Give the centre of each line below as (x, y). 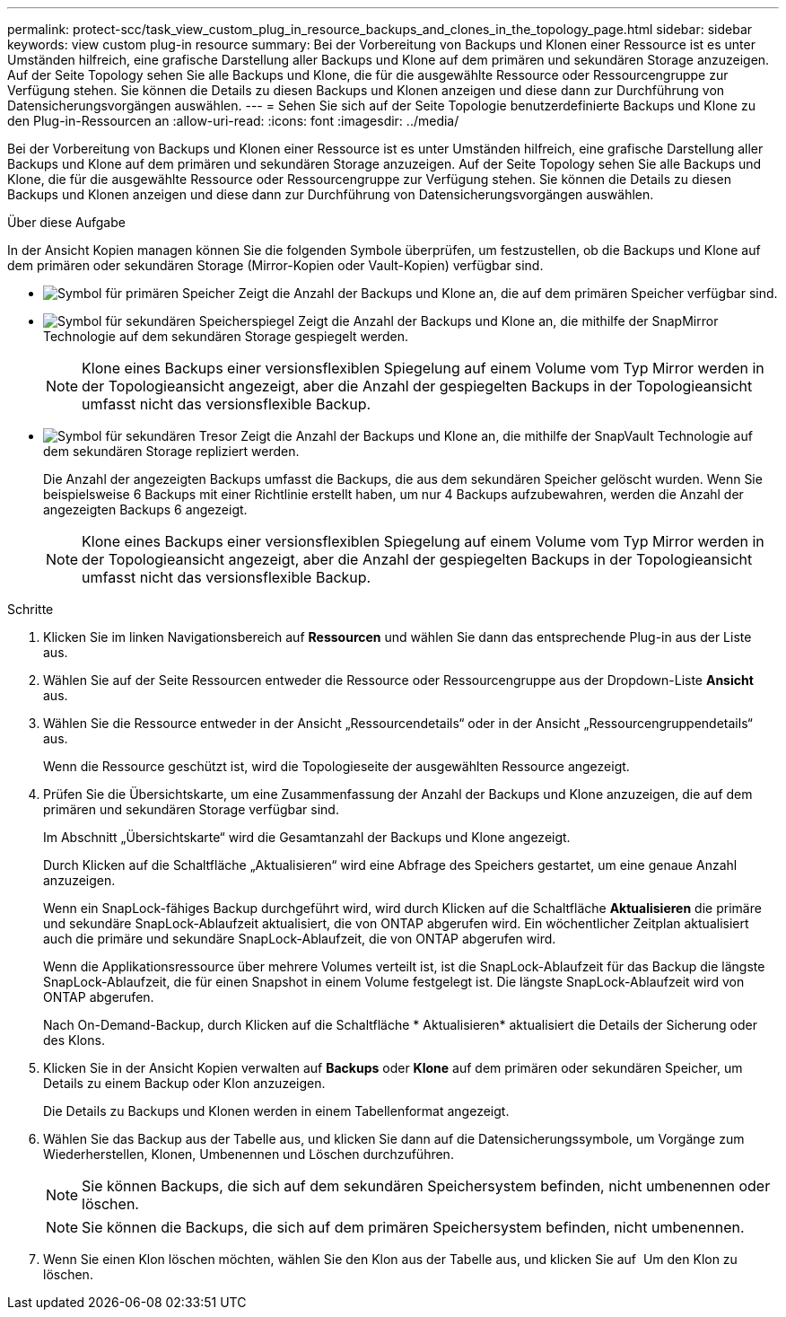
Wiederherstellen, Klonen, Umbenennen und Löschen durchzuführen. (249, 1154)
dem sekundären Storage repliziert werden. (171, 451)
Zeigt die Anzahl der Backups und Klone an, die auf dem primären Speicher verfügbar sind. (508, 293)
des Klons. (74, 1040)
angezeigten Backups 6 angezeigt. (145, 509)
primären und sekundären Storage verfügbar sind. (191, 809)
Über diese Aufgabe (66, 222)
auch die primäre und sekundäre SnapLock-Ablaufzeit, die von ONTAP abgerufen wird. (300, 939)
